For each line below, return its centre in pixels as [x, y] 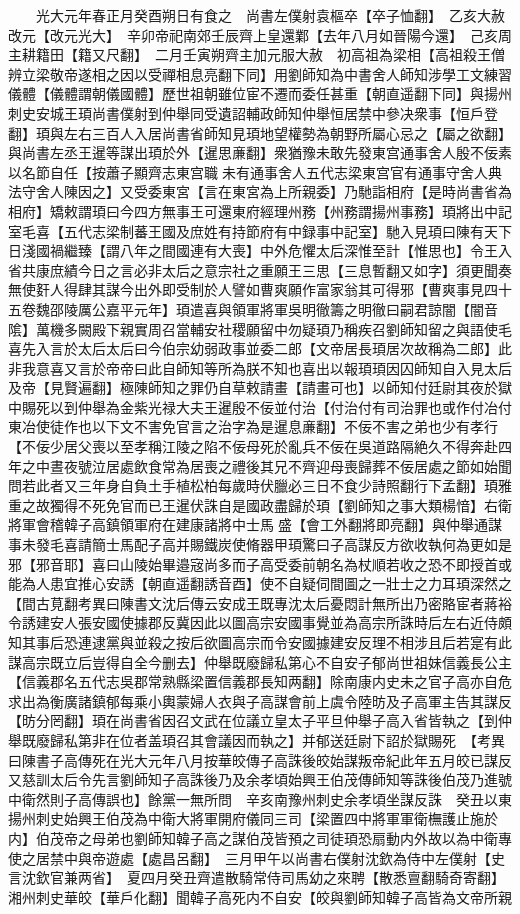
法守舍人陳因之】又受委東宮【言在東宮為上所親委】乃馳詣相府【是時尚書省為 [260, 191]
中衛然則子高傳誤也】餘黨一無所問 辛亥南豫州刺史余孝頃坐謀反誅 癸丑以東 [260, 798]
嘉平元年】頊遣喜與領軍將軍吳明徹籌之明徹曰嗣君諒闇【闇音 [301, 308]
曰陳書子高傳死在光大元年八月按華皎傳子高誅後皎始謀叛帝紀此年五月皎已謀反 [260, 759]
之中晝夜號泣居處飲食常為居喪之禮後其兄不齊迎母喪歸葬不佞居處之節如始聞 [266, 465]
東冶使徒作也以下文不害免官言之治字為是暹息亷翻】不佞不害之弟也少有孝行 [253, 426]
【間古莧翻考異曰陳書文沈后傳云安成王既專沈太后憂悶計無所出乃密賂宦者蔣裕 [260, 602]
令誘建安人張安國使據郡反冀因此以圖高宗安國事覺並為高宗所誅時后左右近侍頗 [260, 622]
